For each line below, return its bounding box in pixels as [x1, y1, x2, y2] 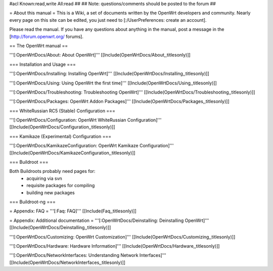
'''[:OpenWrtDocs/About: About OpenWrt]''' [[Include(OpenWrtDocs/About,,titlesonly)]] [9, 52, 191, 58]
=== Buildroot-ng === [9, 199, 56, 205]
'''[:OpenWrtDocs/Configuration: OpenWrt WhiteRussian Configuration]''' [9, 117, 162, 123]
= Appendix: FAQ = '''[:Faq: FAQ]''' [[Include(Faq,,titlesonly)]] [9, 208, 136, 214]
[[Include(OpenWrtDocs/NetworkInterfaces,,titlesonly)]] [9, 259, 126, 265]
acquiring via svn [26, 175, 63, 182]
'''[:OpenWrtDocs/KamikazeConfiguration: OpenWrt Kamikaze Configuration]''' [9, 143, 174, 149]
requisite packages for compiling [26, 183, 95, 189]
